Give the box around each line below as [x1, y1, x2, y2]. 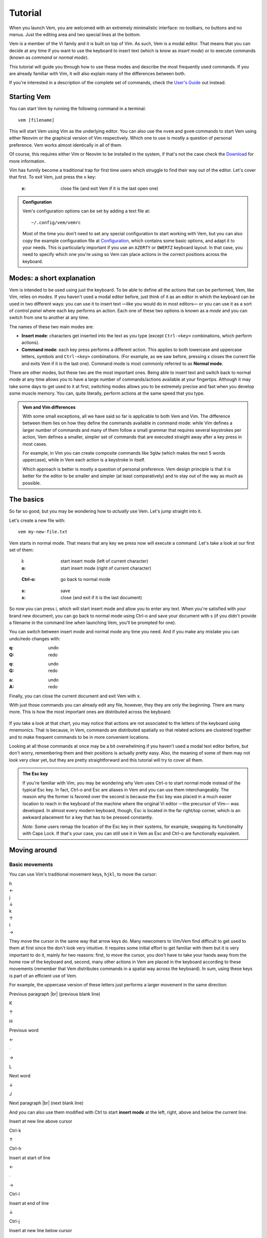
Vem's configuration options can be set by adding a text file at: [22, 208, 150, 214]
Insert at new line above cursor [9, 1118, 73, 1124]
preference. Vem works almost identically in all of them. [9, 142, 123, 148]
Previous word [9, 1028, 39, 1033]
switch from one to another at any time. [9, 314, 89, 320]
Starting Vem [9, 93, 51, 101]
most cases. [22, 441, 47, 447]
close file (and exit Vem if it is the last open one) [60, 185, 159, 191]
